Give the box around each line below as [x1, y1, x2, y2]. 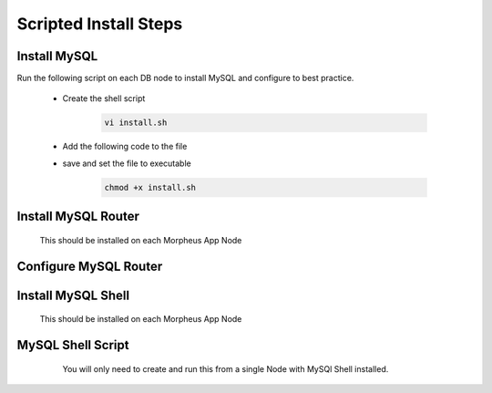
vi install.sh [104, 118, 168, 128]
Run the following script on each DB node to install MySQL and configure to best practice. [16, 73, 354, 84]
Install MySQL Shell [16, 287, 130, 303]
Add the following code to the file [62, 141, 188, 152]
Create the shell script [62, 93, 146, 104]
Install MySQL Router [16, 209, 140, 224]
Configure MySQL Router [16, 258, 163, 274]
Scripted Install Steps [16, 14, 183, 34]
